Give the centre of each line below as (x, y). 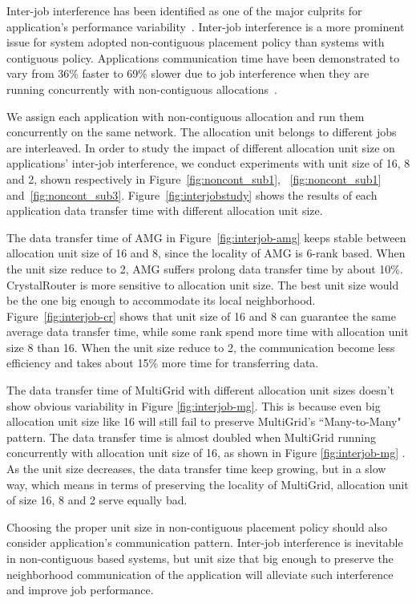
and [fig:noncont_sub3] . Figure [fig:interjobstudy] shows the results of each (192, 194)
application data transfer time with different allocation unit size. (165, 210)
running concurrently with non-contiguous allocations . (142, 89)
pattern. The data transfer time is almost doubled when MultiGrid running (192, 437)
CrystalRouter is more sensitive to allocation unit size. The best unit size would (203, 284)
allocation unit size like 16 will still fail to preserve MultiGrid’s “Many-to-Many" (204, 421)
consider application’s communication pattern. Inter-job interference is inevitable (205, 542)
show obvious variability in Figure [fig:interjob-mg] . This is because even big (194, 405)
